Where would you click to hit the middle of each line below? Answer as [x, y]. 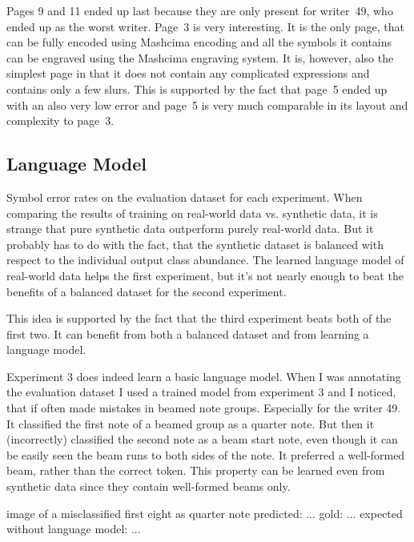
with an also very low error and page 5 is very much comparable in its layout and [207, 104]
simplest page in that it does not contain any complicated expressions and [188, 73]
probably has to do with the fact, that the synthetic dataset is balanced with [195, 244]
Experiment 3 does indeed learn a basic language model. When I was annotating [204, 376]
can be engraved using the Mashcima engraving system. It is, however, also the [200, 57]
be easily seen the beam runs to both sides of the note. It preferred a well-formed [206, 454]
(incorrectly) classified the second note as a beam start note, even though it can [202, 439]
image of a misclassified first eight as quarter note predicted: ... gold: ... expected [205, 513]
